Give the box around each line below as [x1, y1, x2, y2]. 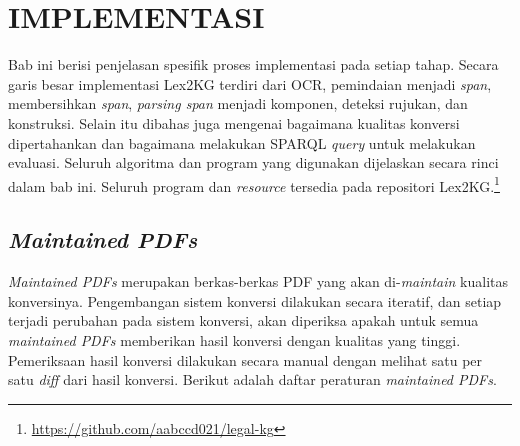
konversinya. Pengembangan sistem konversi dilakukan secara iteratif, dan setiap [8, 290, 502, 311]
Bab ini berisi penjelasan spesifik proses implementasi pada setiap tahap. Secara [8, 54, 499, 75]
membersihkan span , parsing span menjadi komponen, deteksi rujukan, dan [8, 93, 468, 114]
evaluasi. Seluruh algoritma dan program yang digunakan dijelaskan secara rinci [8, 152, 499, 173]
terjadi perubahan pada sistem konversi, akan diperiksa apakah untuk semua [8, 310, 479, 331]
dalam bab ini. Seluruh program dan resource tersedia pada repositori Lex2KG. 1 [8, 172, 500, 196]
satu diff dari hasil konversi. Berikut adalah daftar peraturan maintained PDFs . [8, 369, 497, 390]
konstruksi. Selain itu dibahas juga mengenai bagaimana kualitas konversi [8, 112, 460, 133]
